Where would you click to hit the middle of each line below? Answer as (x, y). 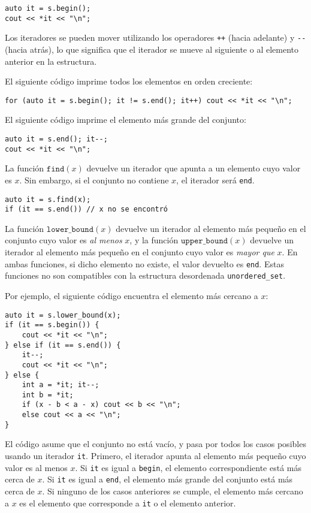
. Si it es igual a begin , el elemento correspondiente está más (188, 467)
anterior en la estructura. (51, 61)
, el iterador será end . (215, 179)
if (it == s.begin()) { (52, 325)
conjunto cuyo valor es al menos (64, 240)
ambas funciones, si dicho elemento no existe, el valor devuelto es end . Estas (144, 263)
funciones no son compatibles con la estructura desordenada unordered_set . (145, 275)
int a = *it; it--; (61, 385)
